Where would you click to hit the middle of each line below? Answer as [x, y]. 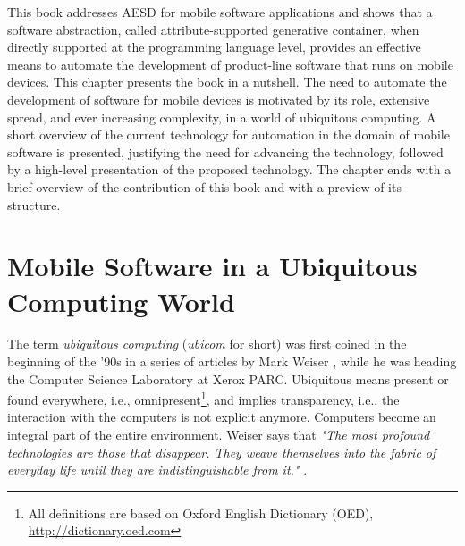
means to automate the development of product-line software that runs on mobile [230, 64]
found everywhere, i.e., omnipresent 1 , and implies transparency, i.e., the [203, 398]
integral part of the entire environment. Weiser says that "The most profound [219, 435]
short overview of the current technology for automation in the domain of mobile [228, 134]
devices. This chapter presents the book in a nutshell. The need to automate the [227, 82]
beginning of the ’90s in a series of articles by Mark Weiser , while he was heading [232, 361]
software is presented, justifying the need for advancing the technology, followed [225, 151]
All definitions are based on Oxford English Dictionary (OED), [201, 512]
